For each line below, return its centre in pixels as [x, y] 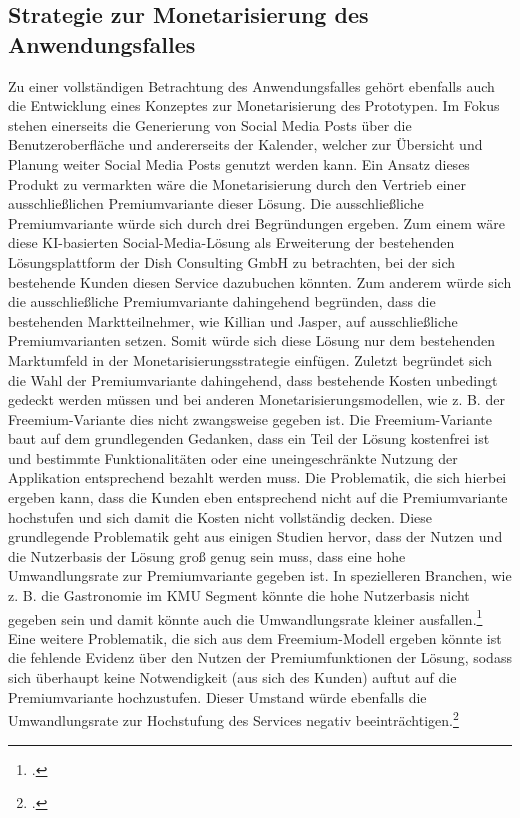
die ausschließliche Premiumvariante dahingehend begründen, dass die [222, 301]
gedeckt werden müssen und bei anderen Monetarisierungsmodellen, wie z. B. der [256, 399]
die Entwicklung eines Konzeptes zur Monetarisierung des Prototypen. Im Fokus [254, 105]
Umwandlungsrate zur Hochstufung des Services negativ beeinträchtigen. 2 [233, 718]
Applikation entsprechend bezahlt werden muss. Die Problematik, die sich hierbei [257, 477]
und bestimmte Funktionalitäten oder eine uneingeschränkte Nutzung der [233, 457]
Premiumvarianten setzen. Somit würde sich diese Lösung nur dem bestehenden [252, 340]
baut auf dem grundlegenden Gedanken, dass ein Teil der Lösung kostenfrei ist [249, 438]
